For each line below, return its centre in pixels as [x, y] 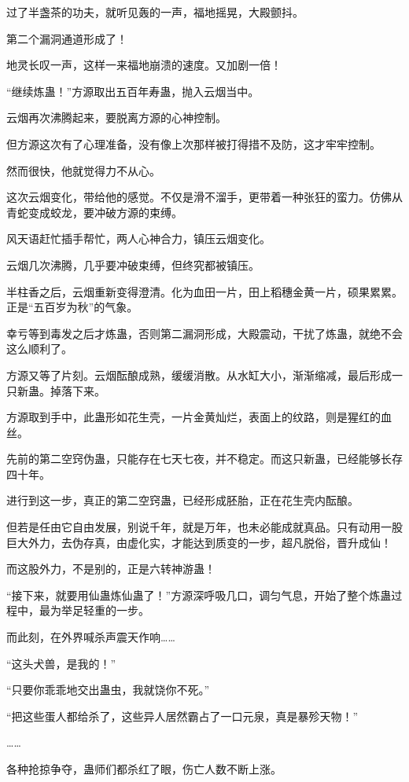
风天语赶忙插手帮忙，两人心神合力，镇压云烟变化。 [138, 239]
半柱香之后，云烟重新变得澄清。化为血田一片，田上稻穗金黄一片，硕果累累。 [204, 291]
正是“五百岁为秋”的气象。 [72, 307]
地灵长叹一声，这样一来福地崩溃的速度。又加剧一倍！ [144, 65]
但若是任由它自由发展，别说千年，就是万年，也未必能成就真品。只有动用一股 [204, 527]
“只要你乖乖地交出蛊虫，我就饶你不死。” [108, 690]
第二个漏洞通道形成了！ [67, 38]
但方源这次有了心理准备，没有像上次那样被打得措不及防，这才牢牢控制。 [193, 143]
